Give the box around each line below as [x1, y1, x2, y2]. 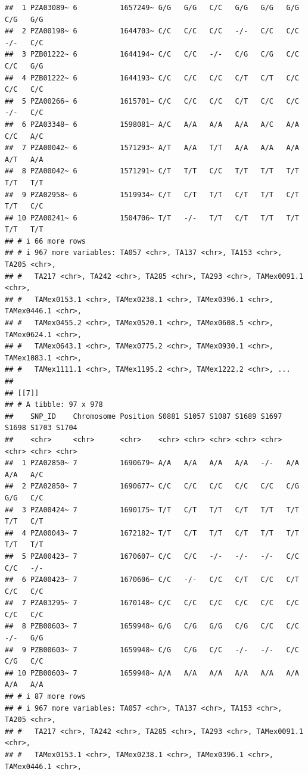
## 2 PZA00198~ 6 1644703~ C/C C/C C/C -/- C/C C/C [5, 27, 299, 36]
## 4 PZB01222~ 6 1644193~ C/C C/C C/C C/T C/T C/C [5, 73, 299, 82]
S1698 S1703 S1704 [5, 424, 77, 432]
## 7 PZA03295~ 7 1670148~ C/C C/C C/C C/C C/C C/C [5, 599, 299, 608]
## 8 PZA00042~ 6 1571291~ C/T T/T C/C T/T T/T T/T [5, 167, 299, 176]
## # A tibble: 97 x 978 [5, 400, 103, 409]
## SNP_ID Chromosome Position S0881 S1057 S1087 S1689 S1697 [5, 412, 282, 421]
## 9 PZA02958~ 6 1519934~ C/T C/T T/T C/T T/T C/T [5, 190, 299, 199]
